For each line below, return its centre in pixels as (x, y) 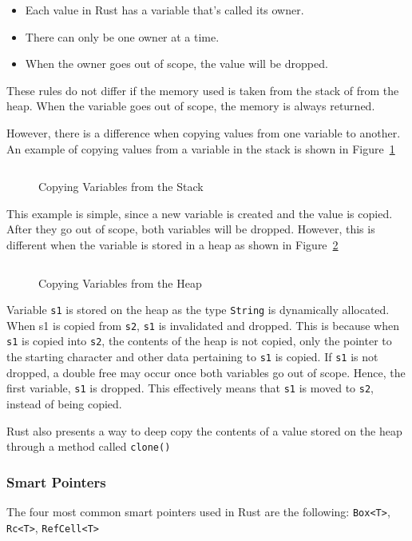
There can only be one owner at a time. (122, 36)
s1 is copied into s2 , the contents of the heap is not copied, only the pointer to (199, 341)
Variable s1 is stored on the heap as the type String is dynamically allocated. (198, 310)
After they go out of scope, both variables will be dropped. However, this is (191, 229)
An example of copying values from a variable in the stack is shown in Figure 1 (201, 148)
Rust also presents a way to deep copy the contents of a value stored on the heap (204, 430)
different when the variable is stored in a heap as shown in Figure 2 (172, 244)
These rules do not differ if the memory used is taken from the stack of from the (203, 90)
